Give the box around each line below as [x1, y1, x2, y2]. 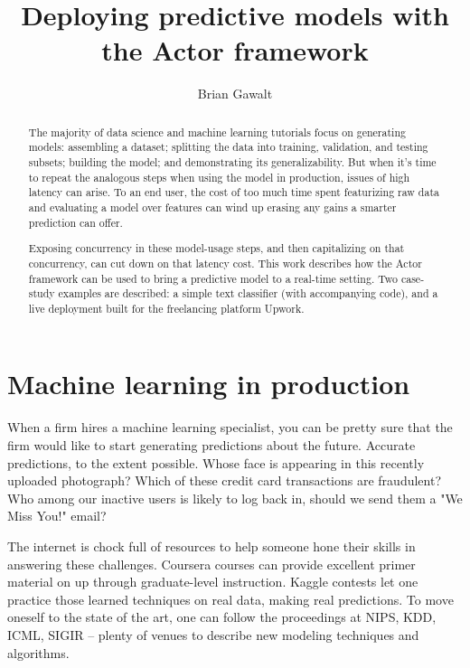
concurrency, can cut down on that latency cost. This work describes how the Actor [28, 255, 422, 270]
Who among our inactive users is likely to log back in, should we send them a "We [7, 488, 463, 507]
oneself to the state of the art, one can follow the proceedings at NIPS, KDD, [7, 607, 437, 626]
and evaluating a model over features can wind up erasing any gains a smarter [28, 199, 397, 214]
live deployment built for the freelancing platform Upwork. [28, 300, 305, 315]
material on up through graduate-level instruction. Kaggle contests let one [7, 572, 418, 591]
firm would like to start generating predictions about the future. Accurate [7, 436, 416, 454]
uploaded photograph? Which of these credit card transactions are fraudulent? [7, 471, 442, 490]
